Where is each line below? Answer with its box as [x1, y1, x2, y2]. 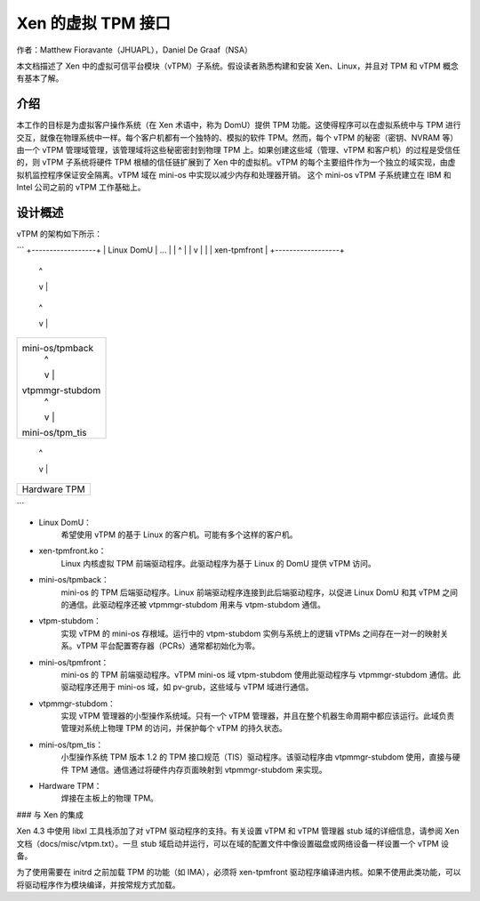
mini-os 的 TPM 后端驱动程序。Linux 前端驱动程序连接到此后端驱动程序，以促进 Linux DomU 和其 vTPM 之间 [60, 587, 458, 598]
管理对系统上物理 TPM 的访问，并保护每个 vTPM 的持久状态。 [60, 723, 288, 734]
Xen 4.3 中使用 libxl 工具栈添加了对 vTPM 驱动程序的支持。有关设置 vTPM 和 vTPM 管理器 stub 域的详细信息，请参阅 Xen [16, 825, 460, 836]
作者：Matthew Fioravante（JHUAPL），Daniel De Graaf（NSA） [16, 44, 252, 55]
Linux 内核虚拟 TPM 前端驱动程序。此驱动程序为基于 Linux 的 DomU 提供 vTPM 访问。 [60, 558, 377, 568]
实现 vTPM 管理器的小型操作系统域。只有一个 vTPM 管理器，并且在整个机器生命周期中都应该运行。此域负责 [60, 711, 455, 721]
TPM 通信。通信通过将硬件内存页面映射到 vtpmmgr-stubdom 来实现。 [70, 764, 327, 775]
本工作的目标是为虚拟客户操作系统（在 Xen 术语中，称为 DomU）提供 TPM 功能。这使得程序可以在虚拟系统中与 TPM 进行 [16, 120, 461, 131]
